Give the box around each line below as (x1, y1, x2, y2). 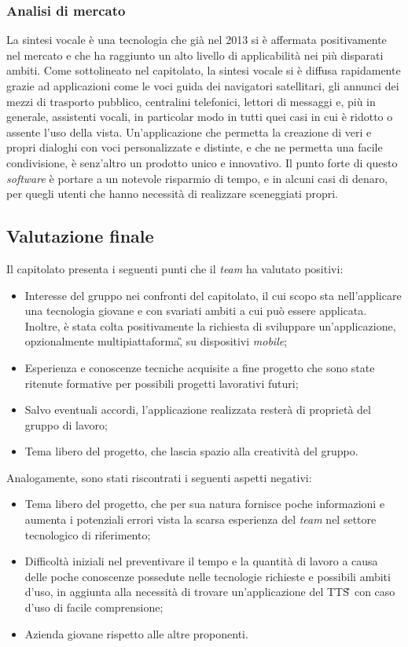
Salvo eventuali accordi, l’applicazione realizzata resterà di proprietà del (24, 401, 371, 418)
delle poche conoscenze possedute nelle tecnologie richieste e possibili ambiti (24, 568, 391, 584)
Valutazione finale (6, 224, 154, 248)
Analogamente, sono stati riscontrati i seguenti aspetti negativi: (6, 469, 312, 485)
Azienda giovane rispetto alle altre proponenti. (24, 625, 248, 642)
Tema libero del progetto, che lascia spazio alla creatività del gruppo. (24, 443, 358, 459)
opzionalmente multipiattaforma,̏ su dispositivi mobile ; (24, 333, 288, 349)
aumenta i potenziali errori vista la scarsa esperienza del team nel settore (24, 511, 377, 528)
